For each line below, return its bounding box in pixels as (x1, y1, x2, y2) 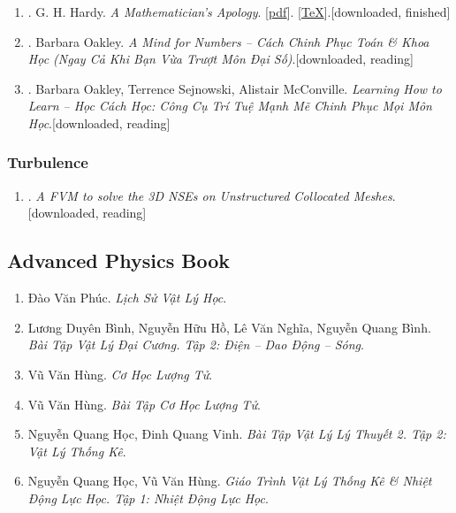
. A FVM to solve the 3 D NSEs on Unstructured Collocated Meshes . (27, 186, 396, 204)
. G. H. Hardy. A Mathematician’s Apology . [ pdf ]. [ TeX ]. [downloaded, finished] (27, 3, 451, 20)
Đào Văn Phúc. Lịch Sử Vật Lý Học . (27, 288, 227, 307)
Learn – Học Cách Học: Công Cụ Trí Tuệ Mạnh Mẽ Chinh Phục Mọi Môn (27, 96, 432, 115)
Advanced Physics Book (7, 247, 231, 274)
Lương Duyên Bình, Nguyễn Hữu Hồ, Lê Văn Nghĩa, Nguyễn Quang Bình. (27, 318, 431, 336)
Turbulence (7, 151, 88, 173)
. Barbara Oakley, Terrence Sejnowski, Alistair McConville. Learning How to (27, 79, 442, 97)
